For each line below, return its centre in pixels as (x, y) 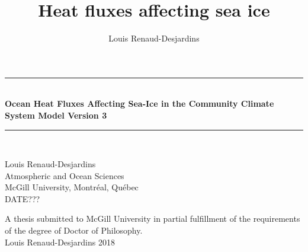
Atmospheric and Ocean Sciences (65, 175)
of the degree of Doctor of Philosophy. (74, 230)
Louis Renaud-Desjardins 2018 (60, 242)
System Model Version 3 (56, 115)
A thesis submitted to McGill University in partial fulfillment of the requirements (153, 218)
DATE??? (23, 198)
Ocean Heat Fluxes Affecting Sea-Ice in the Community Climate (139, 103)
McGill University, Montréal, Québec (72, 187)
